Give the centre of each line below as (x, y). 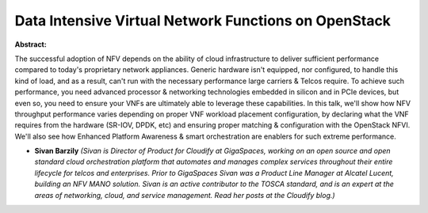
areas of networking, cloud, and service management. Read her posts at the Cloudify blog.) (185, 195)
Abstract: (31, 44)
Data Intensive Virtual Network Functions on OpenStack (203, 21)
